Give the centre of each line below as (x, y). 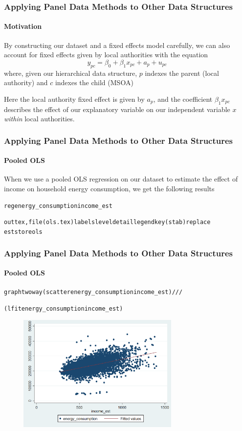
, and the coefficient (183, 99)
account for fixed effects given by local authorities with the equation (106, 55)
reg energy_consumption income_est (58, 206)
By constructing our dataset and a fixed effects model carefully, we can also (117, 45)
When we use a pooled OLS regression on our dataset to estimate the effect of (121, 179)
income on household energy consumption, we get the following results (109, 189)
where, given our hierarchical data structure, (71, 73)
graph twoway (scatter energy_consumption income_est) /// (93, 292)
